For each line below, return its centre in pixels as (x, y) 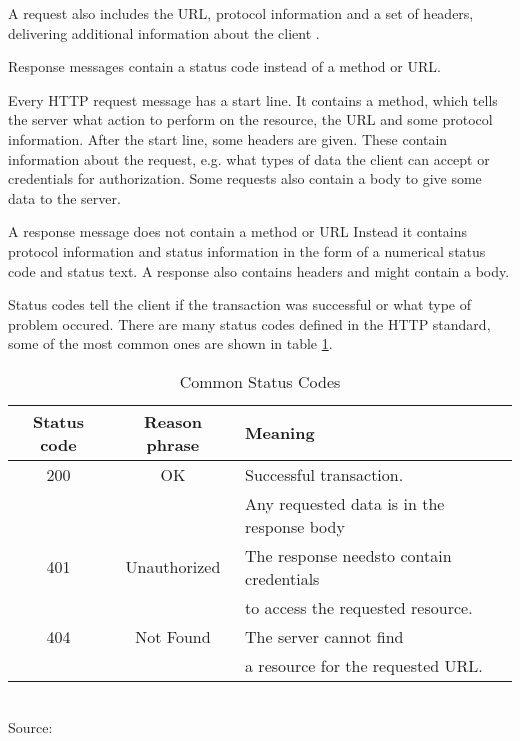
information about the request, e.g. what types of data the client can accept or (249, 158)
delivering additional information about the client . (164, 32)
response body (295, 526)
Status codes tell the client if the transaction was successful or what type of (239, 304)
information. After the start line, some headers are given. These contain (228, 138)
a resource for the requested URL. (364, 665)
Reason (173, 421)
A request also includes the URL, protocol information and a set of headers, (241, 13)
